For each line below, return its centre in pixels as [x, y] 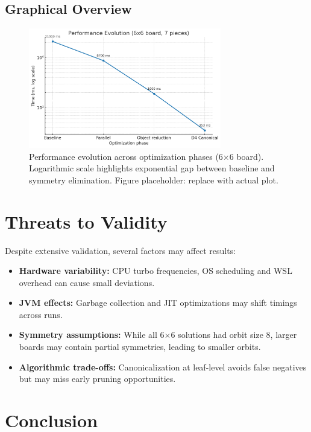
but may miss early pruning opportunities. [97, 379]
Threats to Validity [86, 221]
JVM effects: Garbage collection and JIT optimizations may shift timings [158, 303]
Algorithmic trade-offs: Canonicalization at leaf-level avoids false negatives [163, 367]
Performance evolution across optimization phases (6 [126, 156]
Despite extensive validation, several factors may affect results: [120, 250]
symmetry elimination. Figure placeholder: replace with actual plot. [154, 179]
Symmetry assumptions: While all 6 [92, 335]
